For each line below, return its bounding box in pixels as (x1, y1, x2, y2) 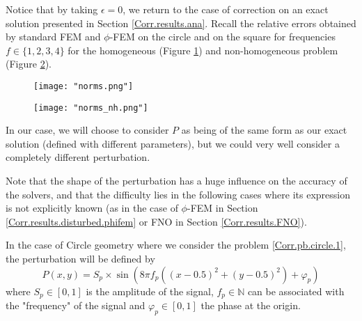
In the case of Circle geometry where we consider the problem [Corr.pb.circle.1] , (6, 237, 346, 252)
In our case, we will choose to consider (6, 123, 169, 137)
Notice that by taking (6, 2, 98, 16)
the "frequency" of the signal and (6, 298, 145, 313)
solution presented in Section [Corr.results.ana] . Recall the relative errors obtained (6, 15, 356, 30)
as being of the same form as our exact (181, 123, 347, 137)
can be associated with (247, 283, 345, 298)
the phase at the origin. (200, 298, 301, 313)
